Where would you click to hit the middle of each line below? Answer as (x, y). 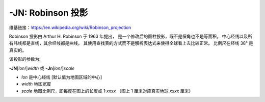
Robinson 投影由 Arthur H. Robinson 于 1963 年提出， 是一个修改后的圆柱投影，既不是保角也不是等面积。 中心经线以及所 (131, 36)
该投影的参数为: (25, 59)
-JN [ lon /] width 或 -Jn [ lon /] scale (42, 68)
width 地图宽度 (36, 84)
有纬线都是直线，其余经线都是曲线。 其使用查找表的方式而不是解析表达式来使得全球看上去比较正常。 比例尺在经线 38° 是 (131, 43)
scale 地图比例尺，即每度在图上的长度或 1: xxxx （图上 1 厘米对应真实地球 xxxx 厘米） (107, 91)
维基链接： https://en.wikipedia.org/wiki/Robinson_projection (70, 27)
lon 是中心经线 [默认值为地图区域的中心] (62, 77)
